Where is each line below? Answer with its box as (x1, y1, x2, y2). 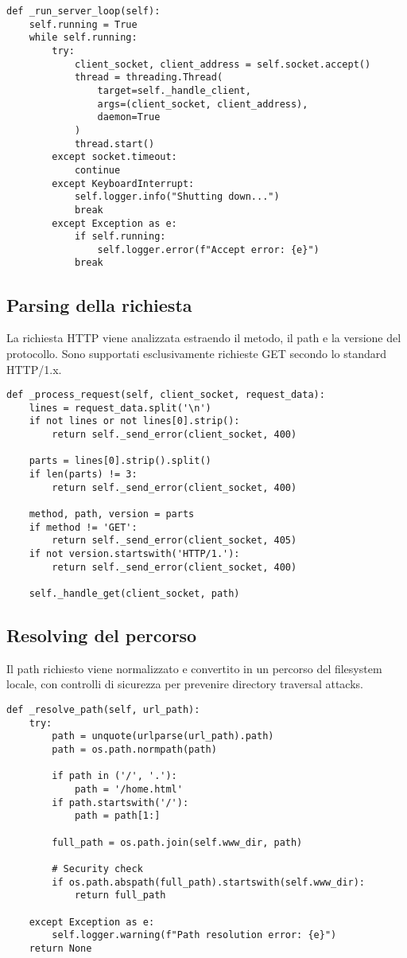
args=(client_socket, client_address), (97, 98, 308, 110)
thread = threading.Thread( (74, 72, 223, 84)
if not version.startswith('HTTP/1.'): (29, 547, 240, 559)
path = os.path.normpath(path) (52, 743, 217, 755)
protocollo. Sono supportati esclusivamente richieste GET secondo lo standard (6, 345, 387, 361)
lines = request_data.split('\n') (29, 402, 211, 414)
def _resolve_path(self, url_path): (6, 704, 200, 715)
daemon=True (97, 111, 161, 123)
